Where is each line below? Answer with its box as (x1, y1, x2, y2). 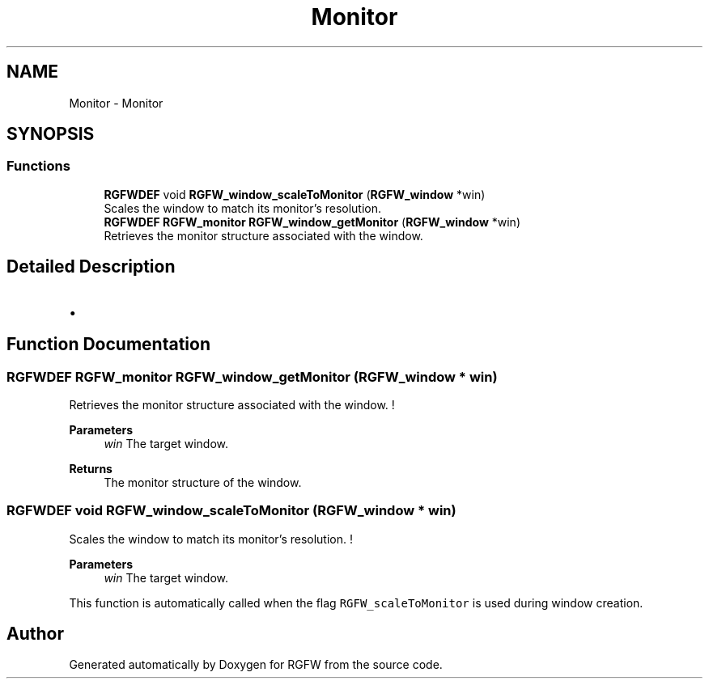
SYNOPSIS (6, 124, 95, 145)
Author (6, 624, 64, 645)
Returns (69, 461, 113, 476)
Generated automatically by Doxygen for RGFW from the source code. (69, 658, 443, 672)
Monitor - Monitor (69, 95, 163, 110)
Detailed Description (6, 256, 176, 277)
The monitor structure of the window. (104, 475, 302, 489)
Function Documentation (6, 334, 210, 355)
